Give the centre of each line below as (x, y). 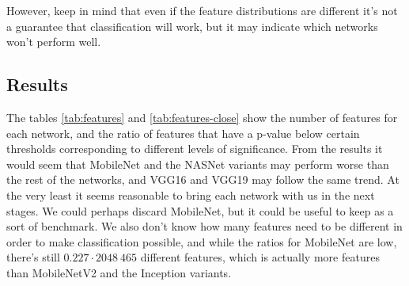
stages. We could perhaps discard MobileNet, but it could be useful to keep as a (200, 210)
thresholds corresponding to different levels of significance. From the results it (195, 149)
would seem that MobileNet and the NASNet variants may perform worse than (198, 164)
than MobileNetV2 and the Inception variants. (119, 272)
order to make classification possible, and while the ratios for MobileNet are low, (202, 241)
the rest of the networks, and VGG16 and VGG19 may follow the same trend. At (203, 179)
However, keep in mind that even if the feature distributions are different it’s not (202, 10)
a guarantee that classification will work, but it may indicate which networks (192, 26)
